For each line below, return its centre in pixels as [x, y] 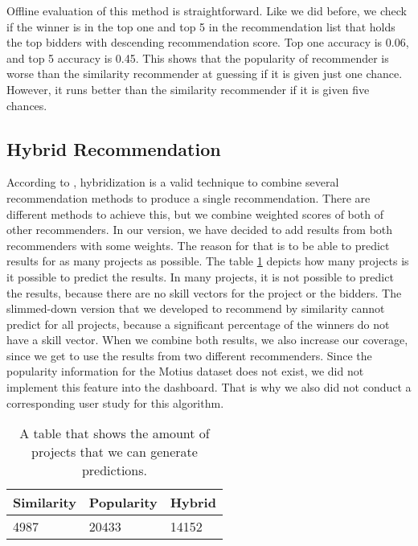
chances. [27, 105]
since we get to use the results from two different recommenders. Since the [189, 355]
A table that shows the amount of [115, 433]
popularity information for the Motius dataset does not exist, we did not [185, 371]
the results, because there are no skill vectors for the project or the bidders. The [204, 292]
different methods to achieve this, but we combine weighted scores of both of [195, 213]
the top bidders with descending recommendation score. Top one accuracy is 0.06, [208, 42]
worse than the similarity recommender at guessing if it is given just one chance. [205, 74]
